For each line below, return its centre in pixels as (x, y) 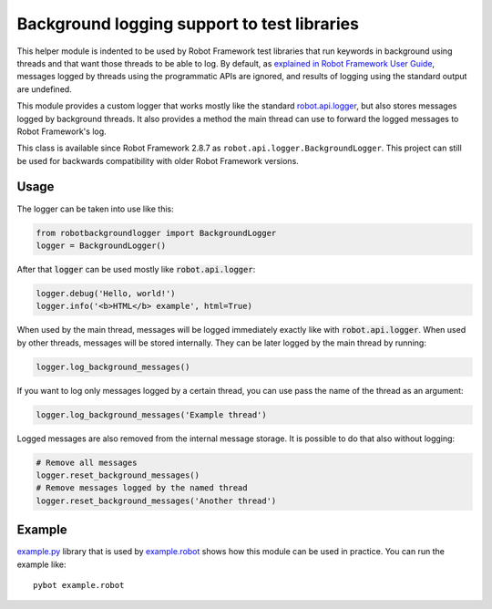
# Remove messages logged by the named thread (142, 488)
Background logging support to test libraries (188, 24)
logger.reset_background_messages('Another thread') (156, 501)
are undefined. (44, 89)
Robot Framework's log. (61, 131)
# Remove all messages (87, 462)
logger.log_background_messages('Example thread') (152, 414)
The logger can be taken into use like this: (95, 209)
